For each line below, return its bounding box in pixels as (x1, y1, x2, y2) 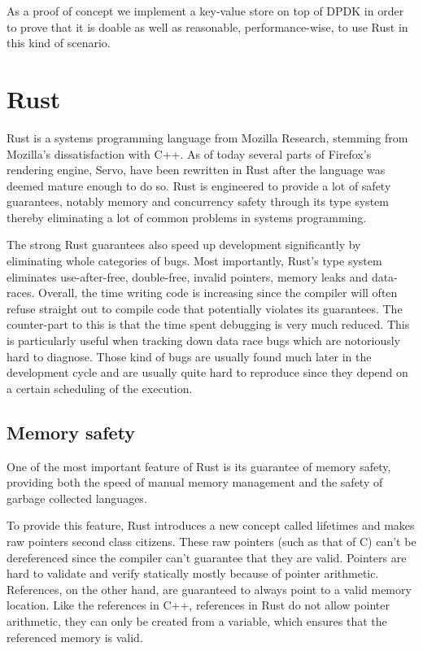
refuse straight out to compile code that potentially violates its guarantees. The (7, 299, 403, 317)
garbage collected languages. (7, 489, 147, 506)
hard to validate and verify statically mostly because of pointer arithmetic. (7, 565, 379, 582)
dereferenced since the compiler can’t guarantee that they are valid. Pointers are (7, 548, 407, 566)
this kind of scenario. (7, 34, 111, 51)
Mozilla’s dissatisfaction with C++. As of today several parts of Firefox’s (7, 145, 372, 162)
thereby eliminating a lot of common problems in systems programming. (7, 208, 367, 225)
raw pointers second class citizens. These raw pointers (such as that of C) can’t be (7, 532, 416, 549)
